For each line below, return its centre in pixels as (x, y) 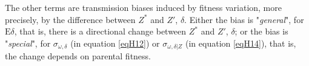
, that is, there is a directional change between (100, 31)
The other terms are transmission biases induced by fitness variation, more (143, 7)
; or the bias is (261, 31)
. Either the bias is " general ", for (244, 19)
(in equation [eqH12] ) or (115, 43)
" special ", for (28, 43)
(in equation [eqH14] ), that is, (241, 43)
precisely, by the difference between (70, 19)
